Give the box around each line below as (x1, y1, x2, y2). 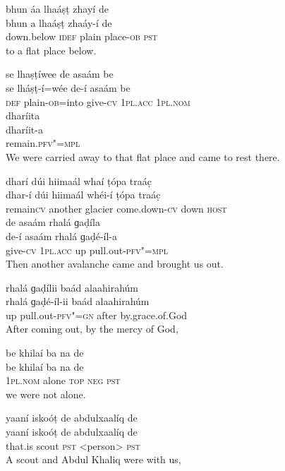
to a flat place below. (6, 42, 97, 57)
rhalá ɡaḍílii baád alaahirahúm (6, 280, 138, 294)
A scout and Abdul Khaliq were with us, (6, 452, 181, 467)
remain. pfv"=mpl (6, 136, 80, 150)
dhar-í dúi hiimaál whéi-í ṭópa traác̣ (6, 187, 161, 202)
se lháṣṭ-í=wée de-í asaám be (6, 80, 131, 95)
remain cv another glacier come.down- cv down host (6, 201, 227, 215)
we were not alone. (6, 386, 86, 401)
